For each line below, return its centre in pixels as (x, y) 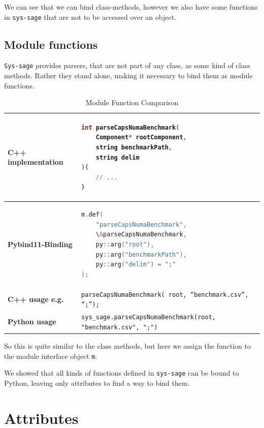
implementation (36, 162)
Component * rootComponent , (141, 137)
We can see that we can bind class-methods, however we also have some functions (131, 7)
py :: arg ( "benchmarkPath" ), (141, 254)
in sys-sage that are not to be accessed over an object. (90, 17)
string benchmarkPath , (134, 148)
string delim (118, 157)
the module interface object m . (51, 356)
